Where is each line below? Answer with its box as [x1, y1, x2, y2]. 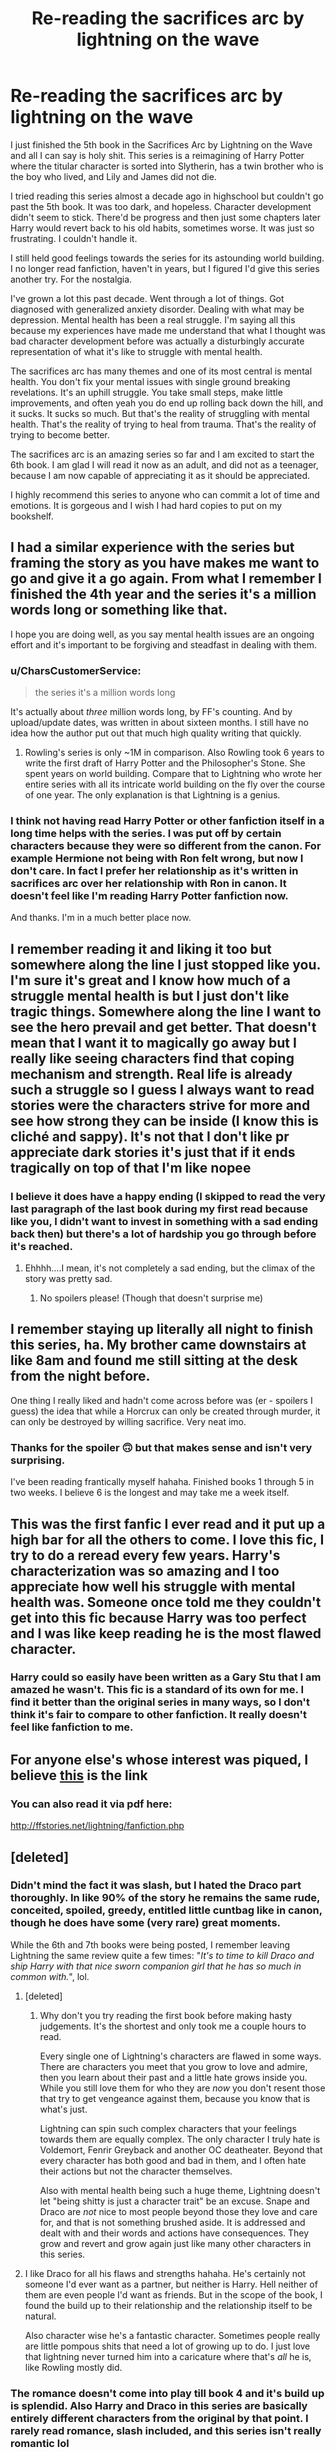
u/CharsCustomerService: [10, 663, 142, 677]
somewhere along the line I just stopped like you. [10, 956, 321, 973]
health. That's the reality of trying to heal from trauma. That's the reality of [10, 418, 317, 430]
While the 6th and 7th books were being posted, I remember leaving [10, 1938, 291, 1951]
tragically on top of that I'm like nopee [10, 1159, 252, 1176]
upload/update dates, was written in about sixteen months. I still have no [10, 717, 309, 729]
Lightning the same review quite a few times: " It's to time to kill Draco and [10, 1949, 315, 1961]
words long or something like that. [10, 602, 228, 619]
